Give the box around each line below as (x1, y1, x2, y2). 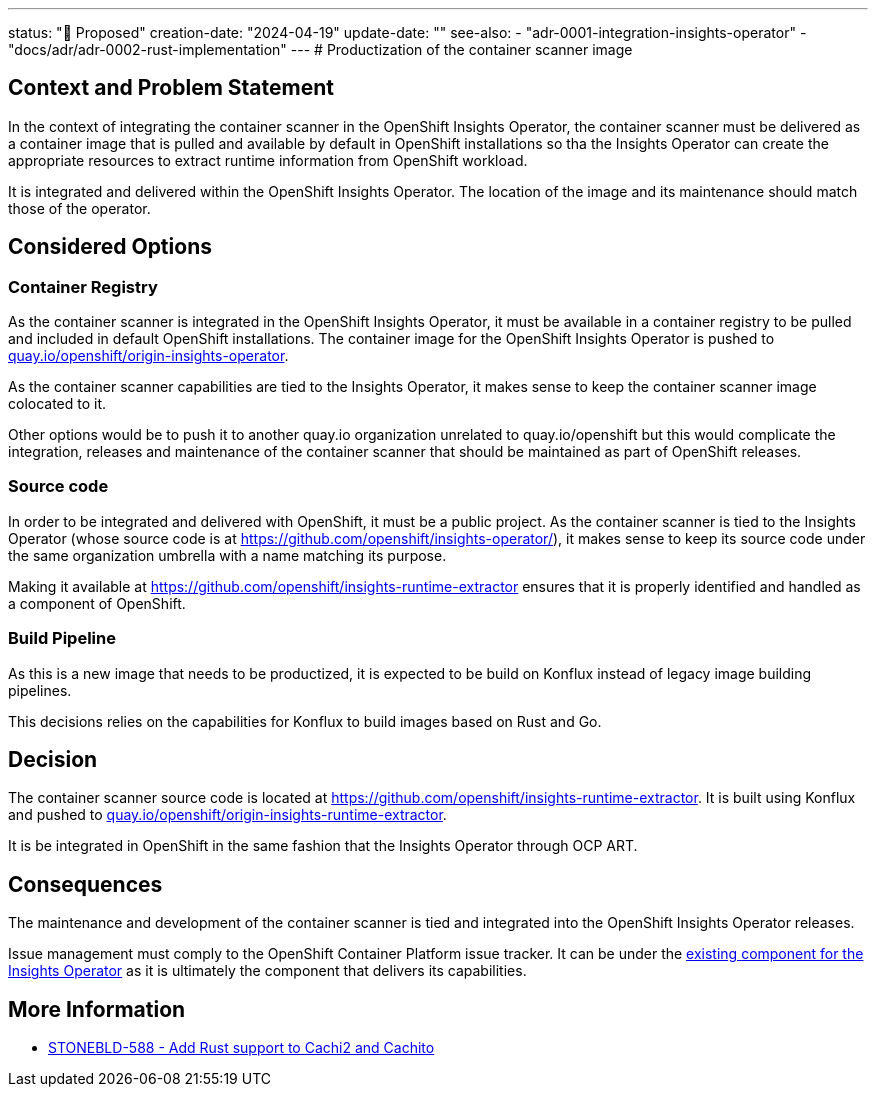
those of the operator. (8, 199, 151, 217)
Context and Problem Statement (8, 75, 334, 101)
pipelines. (8, 681, 72, 699)
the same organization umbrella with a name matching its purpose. (8, 546, 447, 564)
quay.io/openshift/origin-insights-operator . (8, 347, 289, 365)
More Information (8, 996, 186, 1022)
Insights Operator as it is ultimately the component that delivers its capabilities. (8, 962, 527, 980)
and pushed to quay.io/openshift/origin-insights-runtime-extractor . (8, 806, 447, 824)
